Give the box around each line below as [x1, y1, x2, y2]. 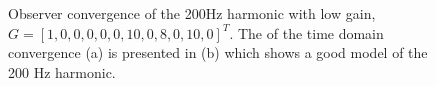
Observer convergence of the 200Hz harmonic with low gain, [8, 3, 376, 23]
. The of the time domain [229, 22, 384, 43]
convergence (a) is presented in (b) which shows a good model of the [8, 42, 428, 63]
